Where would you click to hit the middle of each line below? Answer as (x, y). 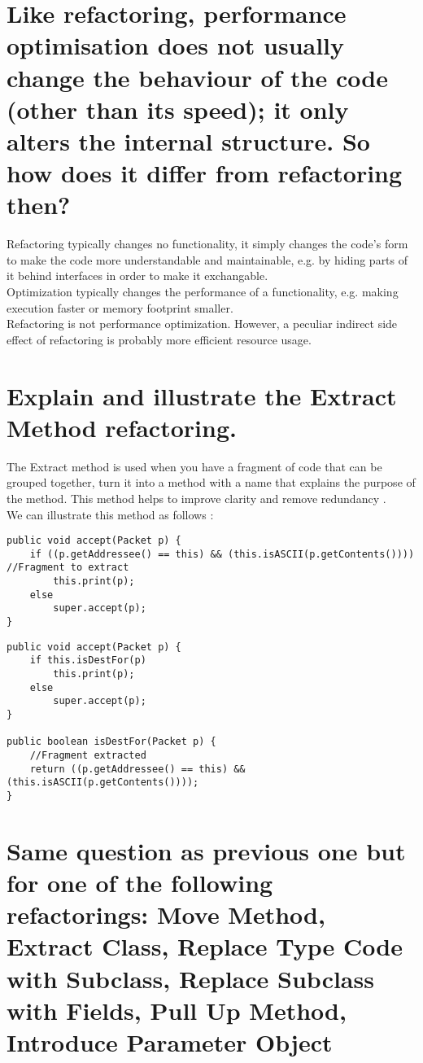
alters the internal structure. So (188, 140)
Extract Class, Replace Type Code (205, 946)
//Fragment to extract (68, 568)
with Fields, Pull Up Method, (177, 1010)
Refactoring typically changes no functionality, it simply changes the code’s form (207, 244)
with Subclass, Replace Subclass (190, 978)
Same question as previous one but (206, 850)
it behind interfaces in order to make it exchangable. (137, 276)
